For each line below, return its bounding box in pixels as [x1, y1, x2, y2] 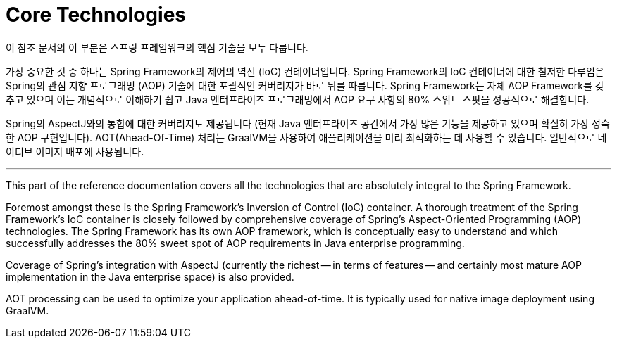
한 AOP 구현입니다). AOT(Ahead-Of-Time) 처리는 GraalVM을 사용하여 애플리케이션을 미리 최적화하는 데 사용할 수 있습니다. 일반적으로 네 [6, 131, 607, 144]
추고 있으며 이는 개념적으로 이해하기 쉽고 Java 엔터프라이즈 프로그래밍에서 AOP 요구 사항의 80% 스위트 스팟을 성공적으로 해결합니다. [6, 93, 590, 106]
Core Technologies [6, 3, 187, 27]
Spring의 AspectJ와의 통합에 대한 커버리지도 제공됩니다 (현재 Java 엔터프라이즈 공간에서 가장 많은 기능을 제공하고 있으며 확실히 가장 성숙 [6, 117, 610, 129]
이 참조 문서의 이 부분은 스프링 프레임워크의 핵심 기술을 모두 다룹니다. [6, 41, 308, 53]
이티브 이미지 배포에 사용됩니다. [6, 145, 144, 158]
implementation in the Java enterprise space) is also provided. [6, 270, 294, 283]
